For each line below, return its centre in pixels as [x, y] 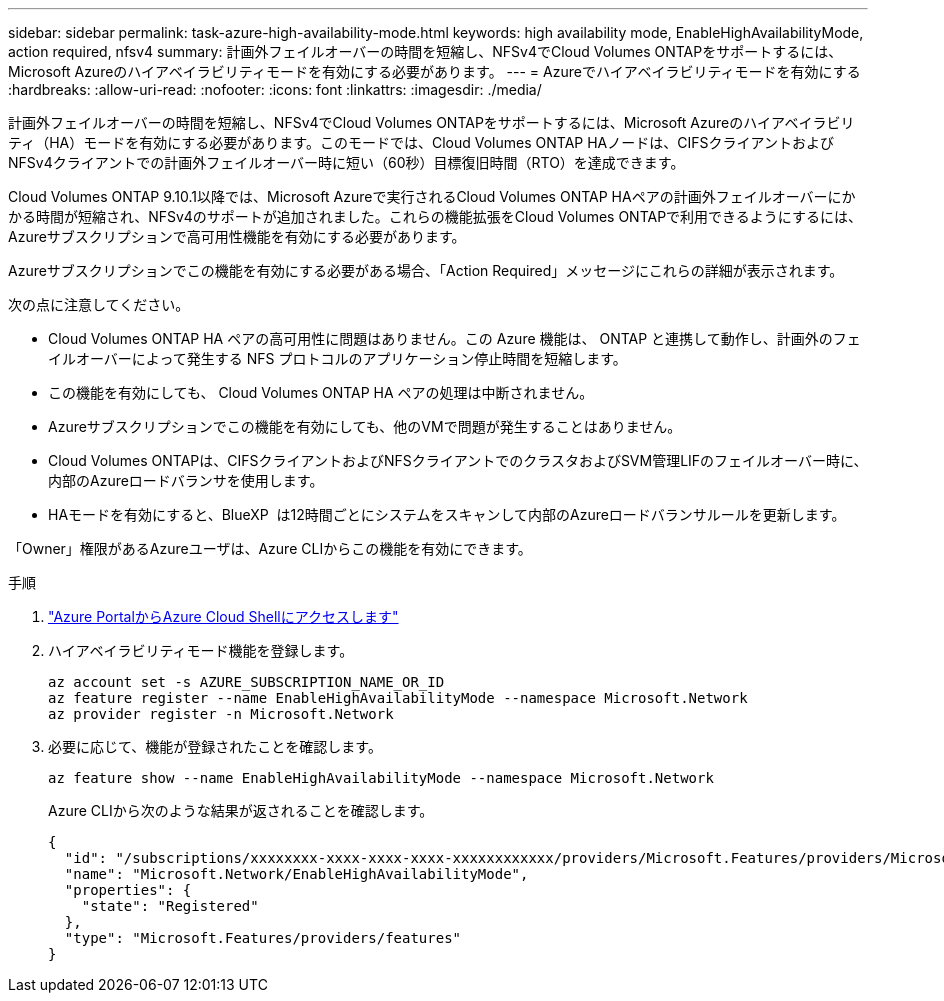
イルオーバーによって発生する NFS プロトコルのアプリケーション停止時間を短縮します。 [337, 358]
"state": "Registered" [170, 906]
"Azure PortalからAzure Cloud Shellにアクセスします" [223, 616]
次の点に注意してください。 [99, 304]
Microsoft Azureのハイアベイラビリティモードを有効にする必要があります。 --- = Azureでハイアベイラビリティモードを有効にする [434, 71]
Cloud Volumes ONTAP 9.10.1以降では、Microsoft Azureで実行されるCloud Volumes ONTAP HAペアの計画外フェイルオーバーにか [432, 196]
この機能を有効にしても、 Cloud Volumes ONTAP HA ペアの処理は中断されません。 [321, 392]
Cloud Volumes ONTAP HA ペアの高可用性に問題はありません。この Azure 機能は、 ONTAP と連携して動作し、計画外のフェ [454, 338]
